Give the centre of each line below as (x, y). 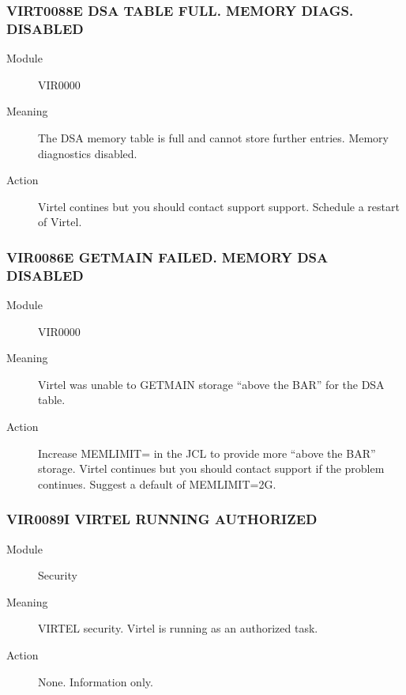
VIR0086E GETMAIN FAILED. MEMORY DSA (167, 257)
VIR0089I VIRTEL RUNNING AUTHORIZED (162, 519)
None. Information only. (96, 681)
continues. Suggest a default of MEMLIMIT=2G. (157, 483)
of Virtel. (60, 222)
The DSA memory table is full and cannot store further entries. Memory (213, 137)
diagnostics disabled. (88, 153)
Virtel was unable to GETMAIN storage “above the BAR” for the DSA (211, 384)
